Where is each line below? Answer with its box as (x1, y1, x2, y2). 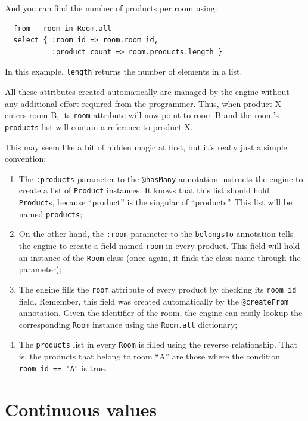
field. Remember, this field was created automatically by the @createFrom (18, 294, 289, 307)
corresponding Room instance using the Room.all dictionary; (18, 318, 238, 330)
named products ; (18, 207, 83, 220)
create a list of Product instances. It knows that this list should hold (18, 184, 269, 196)
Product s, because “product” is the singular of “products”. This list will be (18, 196, 293, 208)
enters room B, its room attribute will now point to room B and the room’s (5, 109, 279, 121)
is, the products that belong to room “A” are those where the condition (18, 350, 281, 362)
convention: (5, 152, 46, 165)
